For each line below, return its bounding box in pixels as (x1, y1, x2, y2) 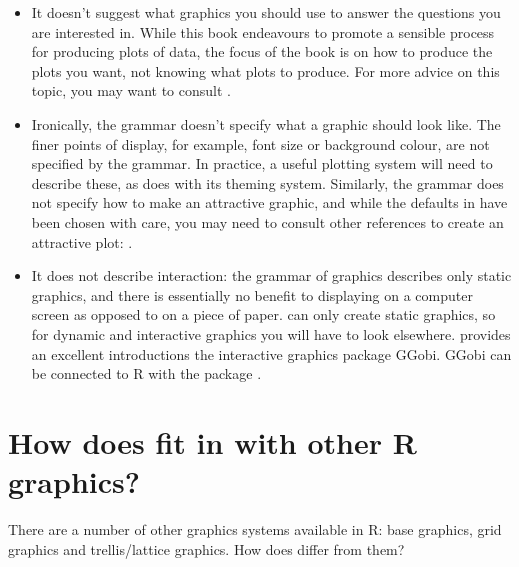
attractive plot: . (31, 231, 133, 252)
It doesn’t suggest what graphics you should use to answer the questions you (31, 2, 501, 22)
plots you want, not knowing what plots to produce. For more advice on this (31, 60, 500, 81)
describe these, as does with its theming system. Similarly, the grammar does (31, 172, 504, 193)
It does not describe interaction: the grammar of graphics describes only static (31, 265, 512, 286)
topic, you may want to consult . (31, 80, 231, 101)
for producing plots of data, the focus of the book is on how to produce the (31, 41, 493, 62)
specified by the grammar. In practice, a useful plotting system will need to (31, 153, 493, 174)
